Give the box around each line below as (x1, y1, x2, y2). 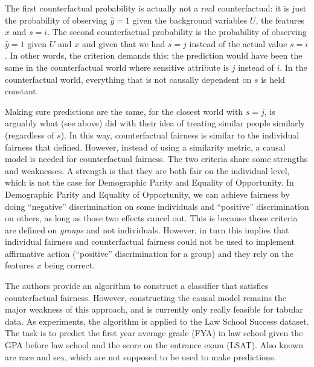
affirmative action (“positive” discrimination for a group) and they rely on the (5, 247, 293, 259)
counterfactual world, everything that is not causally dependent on (5, 73, 252, 85)
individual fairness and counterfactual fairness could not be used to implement (5, 235, 295, 248)
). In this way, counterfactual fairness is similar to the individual (60, 128, 300, 141)
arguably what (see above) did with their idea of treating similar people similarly (5, 117, 305, 129)
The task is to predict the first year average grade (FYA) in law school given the (5, 326, 303, 339)
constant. (5, 85, 39, 97)
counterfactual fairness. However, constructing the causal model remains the (5, 291, 287, 304)
